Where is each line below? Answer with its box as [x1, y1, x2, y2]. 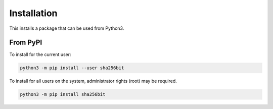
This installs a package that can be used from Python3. [9, 25, 124, 31]
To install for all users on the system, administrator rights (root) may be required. [9, 78, 177, 84]
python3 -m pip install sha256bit [20, 91, 106, 97]
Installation [9, 8, 58, 19]
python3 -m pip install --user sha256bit [20, 65, 124, 71]
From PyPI [9, 38, 42, 47]
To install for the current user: [9, 51, 71, 58]
